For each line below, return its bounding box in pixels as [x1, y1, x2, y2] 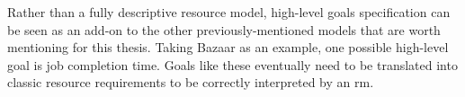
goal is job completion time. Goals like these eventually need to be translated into [7, 55, 458, 74]
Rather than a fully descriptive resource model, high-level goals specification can [7, 3, 451, 21]
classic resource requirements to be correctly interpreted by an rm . [7, 73, 374, 92]
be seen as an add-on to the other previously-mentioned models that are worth [7, 20, 441, 39]
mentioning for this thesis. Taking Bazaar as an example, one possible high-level [7, 38, 449, 57]
